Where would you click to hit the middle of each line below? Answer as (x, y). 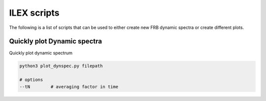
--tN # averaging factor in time (69, 87)
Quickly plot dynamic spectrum (41, 53)
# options (31, 80)
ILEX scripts (34, 13)
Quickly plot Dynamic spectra (55, 41)
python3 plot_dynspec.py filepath (61, 66)
